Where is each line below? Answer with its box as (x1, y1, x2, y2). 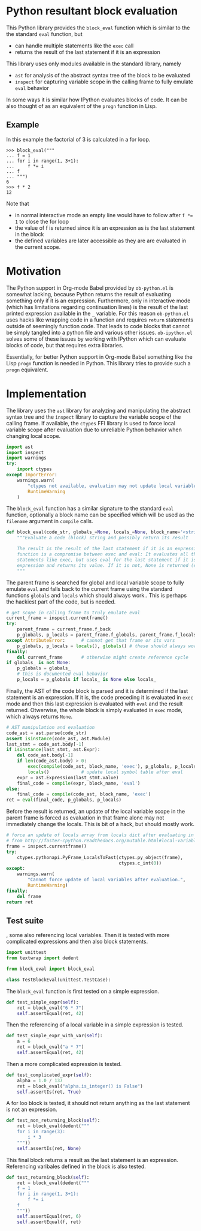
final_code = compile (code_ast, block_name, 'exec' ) (17, 791, 151, 797)
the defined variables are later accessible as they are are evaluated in (14, 237, 187, 244)
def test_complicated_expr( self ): (6, 1072, 93, 1078)
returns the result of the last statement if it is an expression (14, 48, 160, 55)
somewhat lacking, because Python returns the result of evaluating (6, 290, 172, 298)
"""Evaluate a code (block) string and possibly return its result (17, 535, 188, 541)
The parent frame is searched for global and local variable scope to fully (6, 579, 184, 586)
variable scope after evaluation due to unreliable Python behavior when (6, 426, 182, 433)
